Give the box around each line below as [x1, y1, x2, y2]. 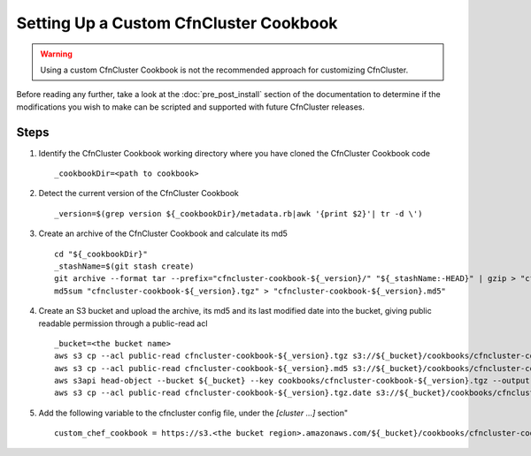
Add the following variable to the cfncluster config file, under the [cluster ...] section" [38, 407, 349, 418]
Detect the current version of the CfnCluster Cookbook [38, 188, 239, 199]
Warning [40, 49, 73, 59]
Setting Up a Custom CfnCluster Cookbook [16, 13, 338, 33]
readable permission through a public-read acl [38, 318, 208, 329]
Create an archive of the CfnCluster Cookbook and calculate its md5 [38, 228, 288, 239]
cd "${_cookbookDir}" [54, 248, 148, 259]
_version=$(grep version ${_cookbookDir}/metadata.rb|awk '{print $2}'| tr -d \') [54, 209, 423, 218]
